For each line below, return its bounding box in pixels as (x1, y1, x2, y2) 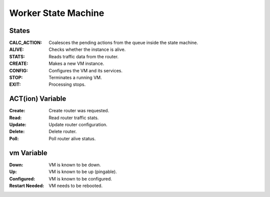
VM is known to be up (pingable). (48, 169, 117, 175)
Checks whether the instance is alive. (48, 46, 126, 52)
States (9, 26, 30, 35)
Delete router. (48, 129, 77, 135)
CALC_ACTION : (9, 40, 42, 46)
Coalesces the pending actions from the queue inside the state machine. (48, 40, 198, 46)
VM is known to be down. (48, 162, 101, 168)
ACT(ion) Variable (9, 95, 66, 103)
